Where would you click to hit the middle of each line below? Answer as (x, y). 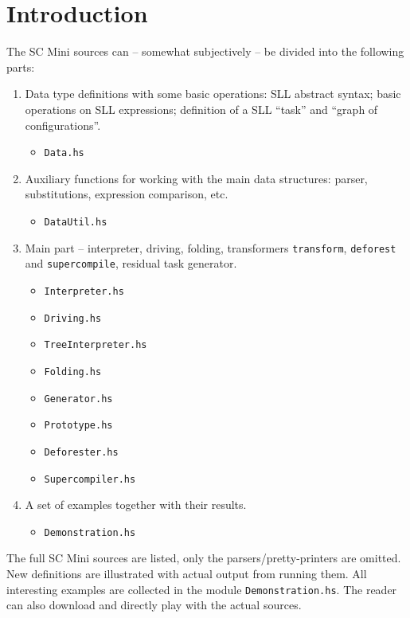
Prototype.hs (78, 426)
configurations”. (63, 125)
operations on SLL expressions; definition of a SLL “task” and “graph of (201, 109)
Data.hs (64, 153)
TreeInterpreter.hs (96, 345)
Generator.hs (78, 399)
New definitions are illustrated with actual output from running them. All (187, 573)
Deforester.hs (81, 452)
